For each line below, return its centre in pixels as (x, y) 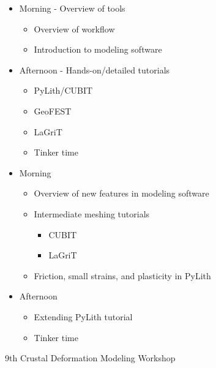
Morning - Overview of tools (72, 8)
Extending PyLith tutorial (83, 316)
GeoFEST (53, 111)
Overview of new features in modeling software (121, 193)
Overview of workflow (74, 28)
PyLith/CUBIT (63, 90)
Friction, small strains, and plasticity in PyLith (122, 275)
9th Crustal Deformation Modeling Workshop (90, 358)
